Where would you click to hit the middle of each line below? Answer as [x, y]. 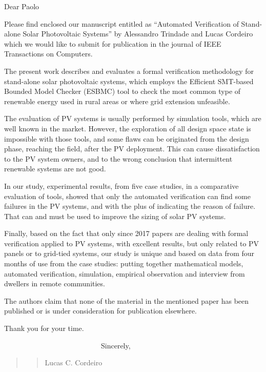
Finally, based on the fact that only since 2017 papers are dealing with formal [126, 233]
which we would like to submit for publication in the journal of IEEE [113, 43]
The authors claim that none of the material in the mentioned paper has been [127, 300]
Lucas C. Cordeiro [74, 363]
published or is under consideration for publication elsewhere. [100, 311]
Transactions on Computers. [48, 54]
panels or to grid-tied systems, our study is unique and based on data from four [129, 253]
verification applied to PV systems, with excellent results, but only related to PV [132, 243]
